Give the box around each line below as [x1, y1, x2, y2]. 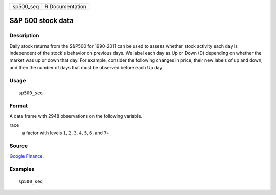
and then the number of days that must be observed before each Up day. [9, 64, 164, 70]
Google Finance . [9, 153, 44, 159]
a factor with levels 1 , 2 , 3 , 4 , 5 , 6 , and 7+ [22, 129, 110, 136]
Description [9, 32, 39, 39]
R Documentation [44, 3, 87, 10]
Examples [9, 165, 35, 172]
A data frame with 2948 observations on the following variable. [9, 113, 143, 119]
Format [9, 102, 28, 110]
